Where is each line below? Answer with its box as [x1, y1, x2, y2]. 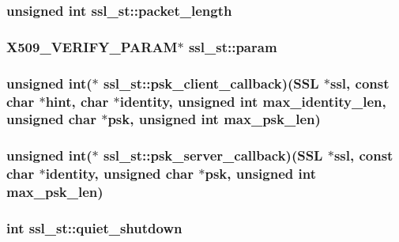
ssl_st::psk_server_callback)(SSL [103, 146, 323, 165]
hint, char [45, 91, 109, 111]
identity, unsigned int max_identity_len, [119, 91, 386, 111]
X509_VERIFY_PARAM [6, 36, 178, 56]
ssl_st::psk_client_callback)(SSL [103, 73, 319, 93]
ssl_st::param [188, 36, 277, 56]
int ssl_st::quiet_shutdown [6, 217, 183, 237]
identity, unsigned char [45, 164, 194, 183]
